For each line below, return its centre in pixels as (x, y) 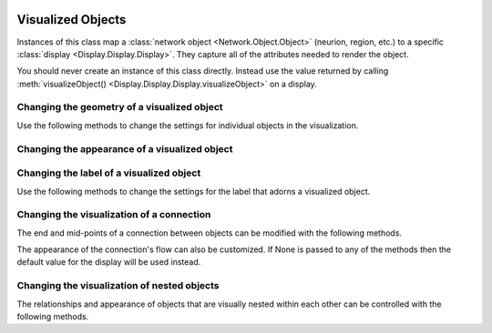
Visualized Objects (72, 20)
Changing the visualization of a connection (114, 215)
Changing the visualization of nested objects (118, 286)
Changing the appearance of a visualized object (125, 148)
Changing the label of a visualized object (109, 173)
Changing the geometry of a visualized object (120, 107)
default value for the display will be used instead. (109, 262)
